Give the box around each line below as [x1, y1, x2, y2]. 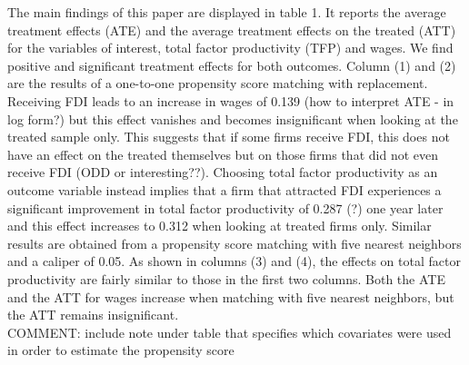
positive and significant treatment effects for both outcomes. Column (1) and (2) [7, 55, 456, 74]
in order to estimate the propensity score [7, 340, 234, 360]
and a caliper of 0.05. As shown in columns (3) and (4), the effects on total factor [7, 252, 461, 271]
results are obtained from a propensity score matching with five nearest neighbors [7, 233, 462, 252]
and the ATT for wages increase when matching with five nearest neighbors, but [7, 287, 454, 306]
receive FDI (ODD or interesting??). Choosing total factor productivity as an [7, 163, 438, 182]
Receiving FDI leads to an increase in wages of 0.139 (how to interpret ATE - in [7, 91, 454, 110]
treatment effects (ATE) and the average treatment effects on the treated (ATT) [7, 20, 456, 39]
